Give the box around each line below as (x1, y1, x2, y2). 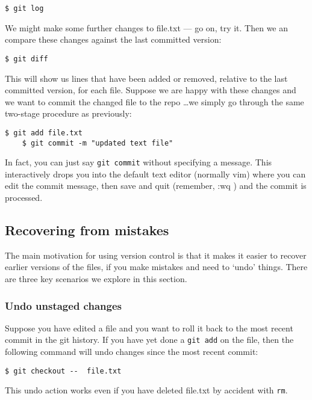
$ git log (5, 4, 44, 13)
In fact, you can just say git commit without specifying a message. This (5, 156, 272, 168)
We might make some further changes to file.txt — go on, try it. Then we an (5, 21, 289, 34)
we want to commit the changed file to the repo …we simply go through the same (5, 95, 304, 108)
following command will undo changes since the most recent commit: (5, 345, 258, 358)
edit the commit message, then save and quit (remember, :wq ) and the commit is (5, 179, 307, 192)
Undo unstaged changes (5, 298, 122, 313)
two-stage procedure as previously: (5, 107, 132, 120)
